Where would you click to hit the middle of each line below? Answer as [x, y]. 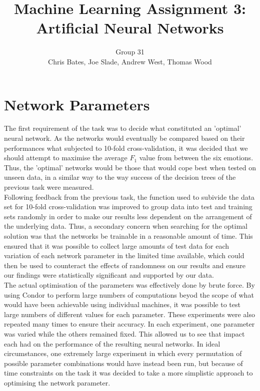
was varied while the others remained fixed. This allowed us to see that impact [124, 333]
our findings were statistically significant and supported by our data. [109, 275]
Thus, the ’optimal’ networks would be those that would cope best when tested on [130, 167]
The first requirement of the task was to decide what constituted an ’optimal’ [123, 128]
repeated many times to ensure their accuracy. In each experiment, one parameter [129, 324]
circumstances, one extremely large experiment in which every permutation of [123, 353]
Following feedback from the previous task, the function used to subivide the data [129, 196]
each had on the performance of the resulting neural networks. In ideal [112, 343]
